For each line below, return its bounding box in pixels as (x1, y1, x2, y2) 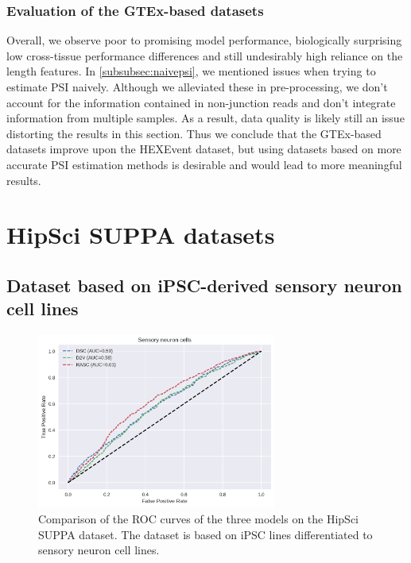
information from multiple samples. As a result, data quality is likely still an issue (6, 110, 405, 126)
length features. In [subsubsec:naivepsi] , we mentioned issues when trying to (6, 63, 376, 79)
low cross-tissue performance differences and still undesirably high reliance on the (6, 47, 403, 64)
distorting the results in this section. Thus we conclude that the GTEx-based (6, 125, 382, 141)
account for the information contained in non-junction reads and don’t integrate (6, 94, 396, 110)
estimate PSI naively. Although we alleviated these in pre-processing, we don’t (6, 79, 388, 94)
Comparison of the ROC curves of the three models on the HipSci (38, 510, 359, 526)
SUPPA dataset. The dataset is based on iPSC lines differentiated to (38, 526, 373, 542)
